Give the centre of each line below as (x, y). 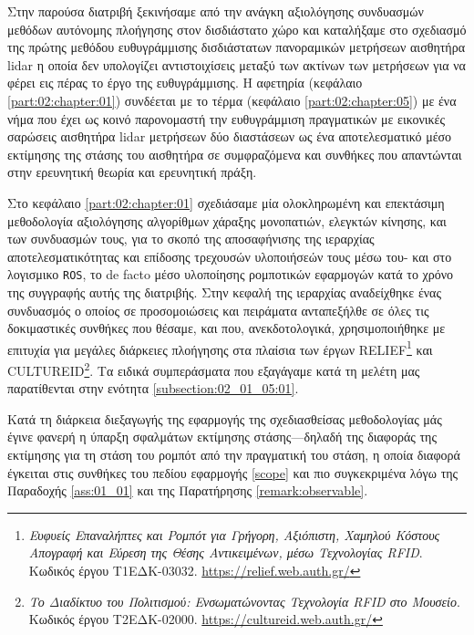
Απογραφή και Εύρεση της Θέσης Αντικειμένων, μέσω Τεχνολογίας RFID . (226, 552)
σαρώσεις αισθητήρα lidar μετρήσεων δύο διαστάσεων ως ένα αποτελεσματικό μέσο (230, 136)
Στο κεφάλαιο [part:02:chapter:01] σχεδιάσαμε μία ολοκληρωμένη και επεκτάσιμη (226, 202)
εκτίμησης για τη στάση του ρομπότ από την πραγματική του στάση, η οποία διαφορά (234, 455)
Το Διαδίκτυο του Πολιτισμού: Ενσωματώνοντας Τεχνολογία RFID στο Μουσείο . (244, 601)
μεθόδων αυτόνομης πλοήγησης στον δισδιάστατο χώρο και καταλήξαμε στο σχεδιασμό (237, 29)
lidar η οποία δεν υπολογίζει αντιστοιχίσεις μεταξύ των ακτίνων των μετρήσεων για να (237, 64)
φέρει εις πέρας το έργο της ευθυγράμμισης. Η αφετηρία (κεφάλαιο (185, 83)
